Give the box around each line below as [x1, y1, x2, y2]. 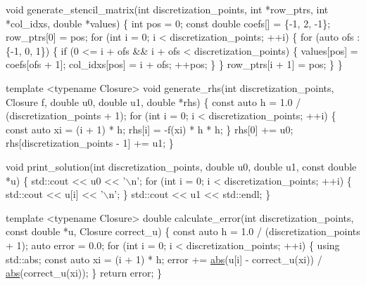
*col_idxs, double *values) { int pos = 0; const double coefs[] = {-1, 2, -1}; [6, 15, 331, 30]
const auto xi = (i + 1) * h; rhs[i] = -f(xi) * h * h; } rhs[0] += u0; [6, 121, 294, 136]
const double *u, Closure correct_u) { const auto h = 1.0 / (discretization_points [6, 224, 360, 239]
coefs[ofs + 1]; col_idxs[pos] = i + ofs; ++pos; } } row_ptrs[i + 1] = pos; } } [6, 57, 343, 72]
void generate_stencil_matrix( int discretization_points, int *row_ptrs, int [6, 2, 329, 16]
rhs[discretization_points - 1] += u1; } [6, 135, 174, 150]
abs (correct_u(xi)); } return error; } [6, 265, 163, 280]
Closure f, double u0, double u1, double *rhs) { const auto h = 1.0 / [6, 94, 301, 109]
